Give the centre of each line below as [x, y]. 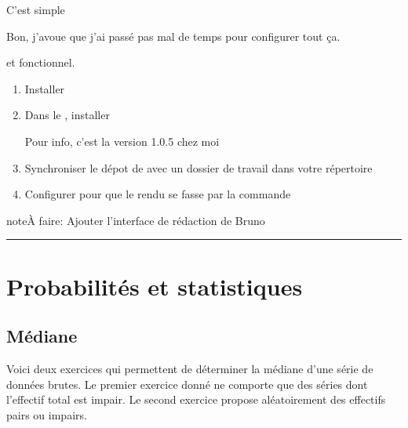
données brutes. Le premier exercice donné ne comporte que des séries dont [187, 384]
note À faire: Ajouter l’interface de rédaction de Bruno [136, 220]
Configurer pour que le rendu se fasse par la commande [158, 194]
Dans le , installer [67, 115]
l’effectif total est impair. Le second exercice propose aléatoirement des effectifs [196, 399]
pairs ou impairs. [47, 414]
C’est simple [36, 9]
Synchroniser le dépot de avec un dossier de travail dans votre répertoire [199, 167]
